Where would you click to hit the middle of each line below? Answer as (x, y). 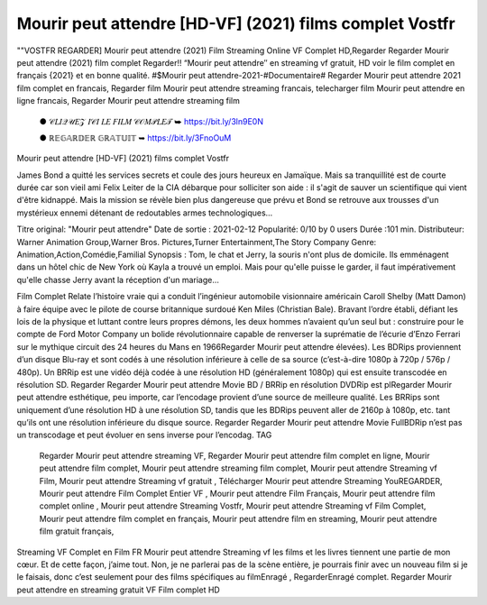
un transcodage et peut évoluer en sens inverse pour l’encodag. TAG (144, 435)
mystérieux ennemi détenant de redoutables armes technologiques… (145, 213)
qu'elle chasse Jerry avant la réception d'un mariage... (118, 280)
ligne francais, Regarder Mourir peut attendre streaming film (129, 101)
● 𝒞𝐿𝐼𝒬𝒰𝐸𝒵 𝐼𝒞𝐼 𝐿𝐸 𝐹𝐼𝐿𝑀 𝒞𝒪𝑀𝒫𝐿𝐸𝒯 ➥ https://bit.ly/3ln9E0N (151, 121)
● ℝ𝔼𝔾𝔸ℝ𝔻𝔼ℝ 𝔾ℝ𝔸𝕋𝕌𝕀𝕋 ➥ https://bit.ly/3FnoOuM (135, 137)
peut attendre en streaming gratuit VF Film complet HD (118, 590)
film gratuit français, (77, 531)
